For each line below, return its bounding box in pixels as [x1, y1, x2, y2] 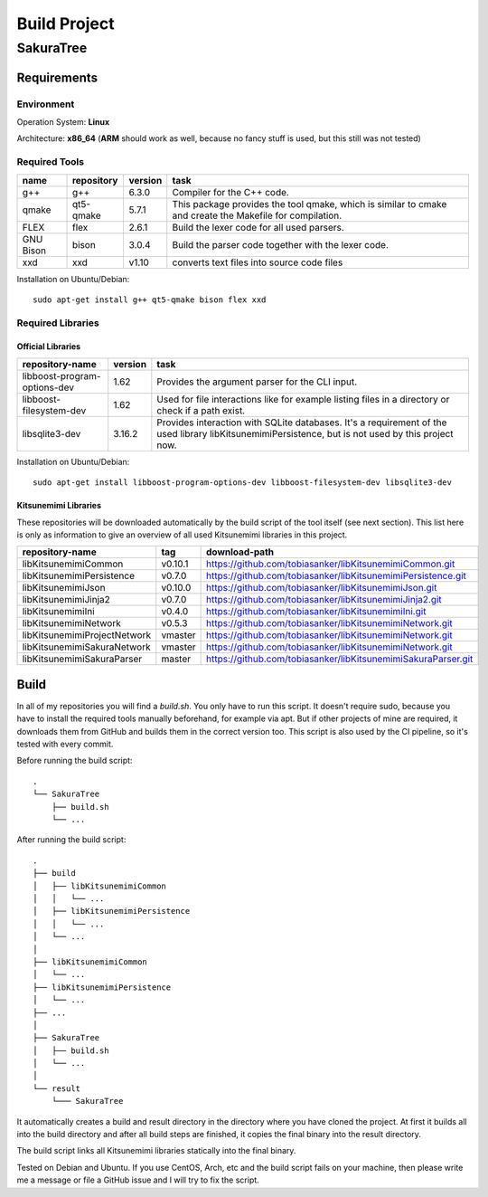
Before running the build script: [16, 755, 133, 766]
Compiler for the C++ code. [172, 185, 289, 198]
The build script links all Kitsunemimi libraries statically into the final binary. [16, 1145, 296, 1156]
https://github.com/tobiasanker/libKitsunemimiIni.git [205, 605, 427, 618]
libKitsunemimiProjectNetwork [22, 629, 152, 641]
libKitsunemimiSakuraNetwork [22, 641, 151, 653]
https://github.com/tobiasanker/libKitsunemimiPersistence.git [205, 570, 467, 583]
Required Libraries [16, 317, 99, 329]
